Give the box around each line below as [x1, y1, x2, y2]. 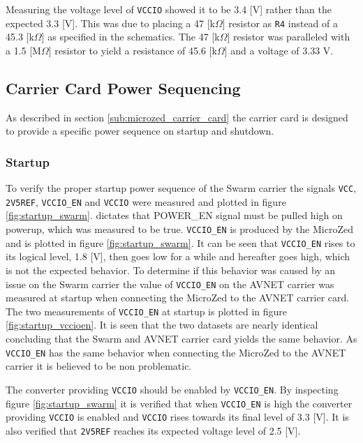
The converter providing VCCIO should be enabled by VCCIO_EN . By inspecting [6, 382, 339, 396]
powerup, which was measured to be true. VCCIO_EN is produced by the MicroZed [6, 222, 353, 236]
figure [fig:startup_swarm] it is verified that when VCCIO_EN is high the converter [6, 396, 353, 410]
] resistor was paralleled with [227, 29, 350, 44]
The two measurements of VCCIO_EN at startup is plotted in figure [6, 303, 288, 318]
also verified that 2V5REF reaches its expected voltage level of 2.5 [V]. [6, 423, 301, 437]
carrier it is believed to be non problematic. [6, 359, 192, 373]
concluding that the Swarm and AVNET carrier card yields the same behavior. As [6, 331, 357, 346]
